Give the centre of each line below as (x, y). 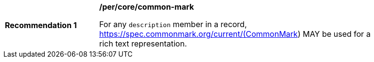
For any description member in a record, (173, 24)
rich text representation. (143, 44)
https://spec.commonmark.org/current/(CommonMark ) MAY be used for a (235, 34)
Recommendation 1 (41, 25)
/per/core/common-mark (147, 7)
